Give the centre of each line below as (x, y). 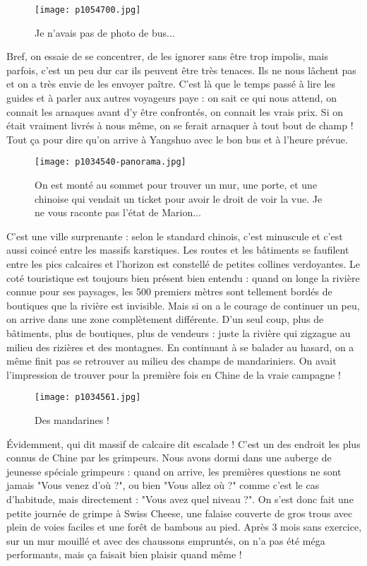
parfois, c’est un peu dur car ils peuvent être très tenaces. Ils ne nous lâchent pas (181, 70)
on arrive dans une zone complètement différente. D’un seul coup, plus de (165, 319)
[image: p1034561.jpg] (88, 397)
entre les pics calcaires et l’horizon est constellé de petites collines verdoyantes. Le (183, 264)
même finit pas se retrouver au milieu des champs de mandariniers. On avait (172, 361)
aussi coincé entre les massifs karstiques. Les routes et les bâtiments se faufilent (178, 250)
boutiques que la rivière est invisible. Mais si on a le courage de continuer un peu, (183, 305)
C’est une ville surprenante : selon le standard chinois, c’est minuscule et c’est (175, 236)
